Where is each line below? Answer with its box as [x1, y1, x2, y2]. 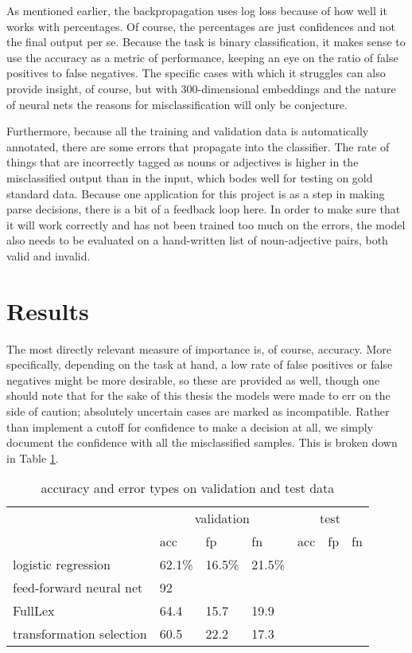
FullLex [13, 601, 55, 620]
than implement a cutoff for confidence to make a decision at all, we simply [6, 418, 373, 435]
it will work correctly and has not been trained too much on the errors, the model [6, 216, 406, 233]
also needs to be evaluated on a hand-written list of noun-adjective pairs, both [6, 232, 388, 248]
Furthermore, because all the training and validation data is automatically [6, 123, 369, 139]
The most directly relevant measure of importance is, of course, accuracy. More [6, 340, 391, 357]
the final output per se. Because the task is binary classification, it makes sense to [6, 33, 406, 50]
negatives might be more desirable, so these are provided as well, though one [6, 371, 380, 388]
